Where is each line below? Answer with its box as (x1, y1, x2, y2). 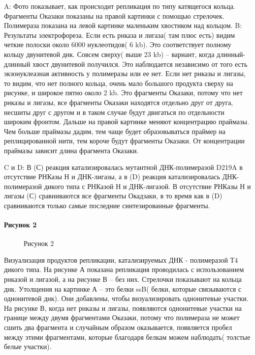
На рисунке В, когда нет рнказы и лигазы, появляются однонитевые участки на (4, 302, 242, 313)
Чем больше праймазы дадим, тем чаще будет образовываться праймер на (4, 126, 226, 136)
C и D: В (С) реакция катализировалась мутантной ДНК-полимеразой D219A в (4, 162, 243, 172)
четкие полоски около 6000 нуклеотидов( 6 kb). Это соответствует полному (4, 39, 231, 50)
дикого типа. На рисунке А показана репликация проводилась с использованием (4, 264, 244, 274)
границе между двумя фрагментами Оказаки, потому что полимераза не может (4, 312, 240, 323)
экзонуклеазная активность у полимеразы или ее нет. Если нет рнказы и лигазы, (4, 68, 246, 79)
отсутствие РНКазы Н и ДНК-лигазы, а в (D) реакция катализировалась (4, 171, 221, 182)
